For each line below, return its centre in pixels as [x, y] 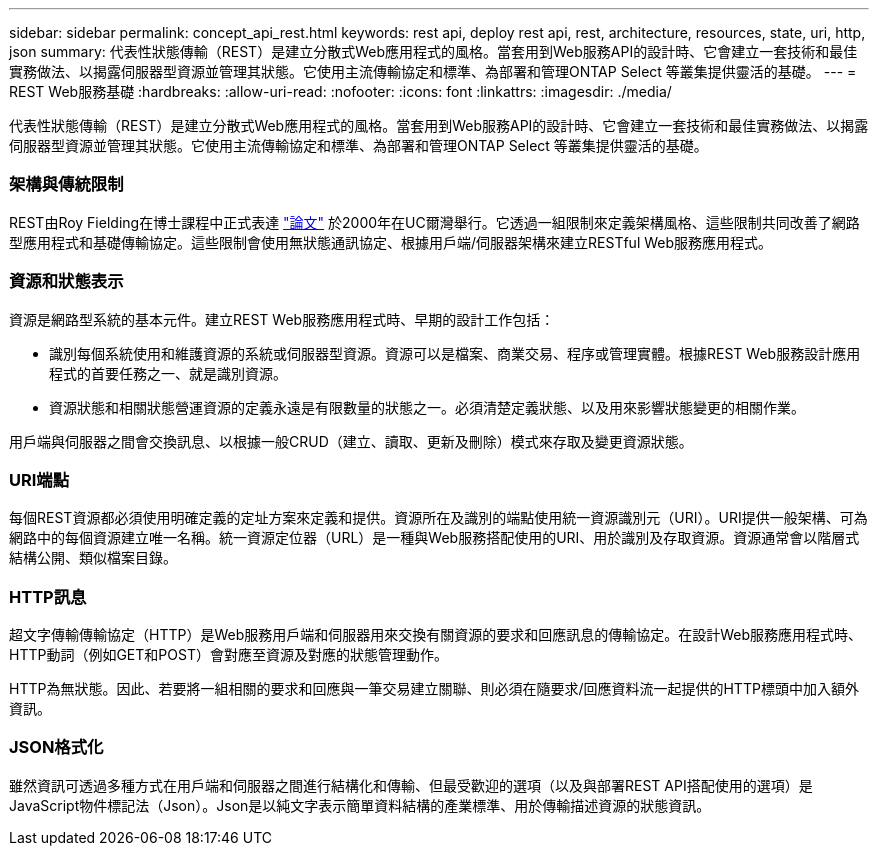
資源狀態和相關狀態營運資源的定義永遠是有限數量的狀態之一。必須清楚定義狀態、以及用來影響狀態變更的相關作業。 [427, 407]
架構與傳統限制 [66, 184]
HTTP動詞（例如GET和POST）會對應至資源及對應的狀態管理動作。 [228, 654]
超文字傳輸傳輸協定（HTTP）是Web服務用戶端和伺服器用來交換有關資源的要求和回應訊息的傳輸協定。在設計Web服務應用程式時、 [436, 634]
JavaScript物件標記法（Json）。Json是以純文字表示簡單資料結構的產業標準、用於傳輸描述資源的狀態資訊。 [360, 805]
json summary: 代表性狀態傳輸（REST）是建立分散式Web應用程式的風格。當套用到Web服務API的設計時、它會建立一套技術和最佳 [433, 51]
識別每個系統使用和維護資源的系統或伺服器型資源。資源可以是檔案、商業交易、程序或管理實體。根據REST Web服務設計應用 [455, 353]
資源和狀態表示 [66, 281]
